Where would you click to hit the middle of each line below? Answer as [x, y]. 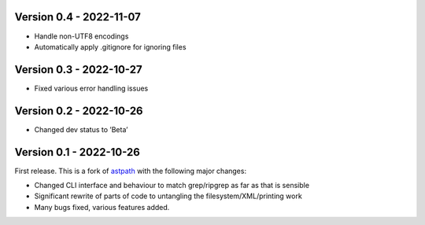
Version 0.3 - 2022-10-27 [78, 70]
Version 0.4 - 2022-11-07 [78, 17]
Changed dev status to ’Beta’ [81, 129]
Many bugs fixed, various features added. [102, 207]
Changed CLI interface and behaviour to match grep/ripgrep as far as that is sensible [172, 186]
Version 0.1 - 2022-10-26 [78, 152]
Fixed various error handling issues [91, 88]
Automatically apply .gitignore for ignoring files [110, 46]
